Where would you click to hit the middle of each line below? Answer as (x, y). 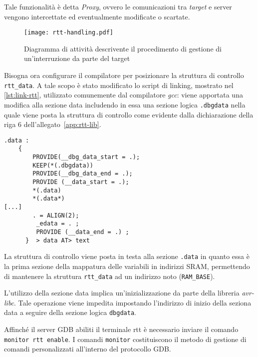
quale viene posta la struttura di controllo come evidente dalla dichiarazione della (129, 114)
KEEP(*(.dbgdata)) (63, 165)
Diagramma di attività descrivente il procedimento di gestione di (123, 48)
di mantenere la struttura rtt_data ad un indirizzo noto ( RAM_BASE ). (110, 276)
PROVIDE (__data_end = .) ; (83, 232)
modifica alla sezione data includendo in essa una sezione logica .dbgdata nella (125, 104)
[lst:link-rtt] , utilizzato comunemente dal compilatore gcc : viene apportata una (124, 95)
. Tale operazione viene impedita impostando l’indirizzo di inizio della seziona (133, 302)
